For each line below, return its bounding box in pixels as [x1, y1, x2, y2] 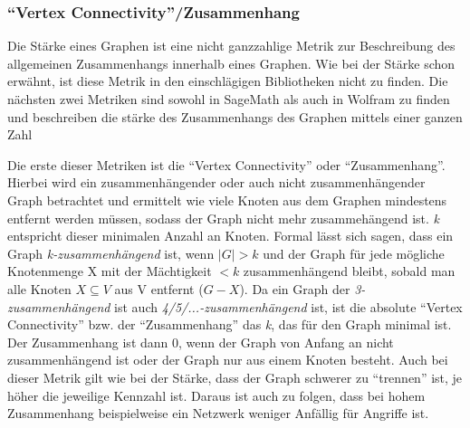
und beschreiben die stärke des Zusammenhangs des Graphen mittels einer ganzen [7, 107, 463, 126]
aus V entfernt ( [114, 279, 204, 298]
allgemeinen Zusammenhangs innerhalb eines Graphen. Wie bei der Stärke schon [7, 53, 456, 72]
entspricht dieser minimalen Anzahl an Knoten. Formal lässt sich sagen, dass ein [7, 226, 454, 245]
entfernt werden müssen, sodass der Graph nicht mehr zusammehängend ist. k [7, 208, 440, 227]
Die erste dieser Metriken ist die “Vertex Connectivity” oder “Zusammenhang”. [7, 155, 446, 174]
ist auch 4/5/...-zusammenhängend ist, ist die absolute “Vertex [114, 297, 463, 316]
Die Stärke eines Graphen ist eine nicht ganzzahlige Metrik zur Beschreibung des [7, 36, 456, 55]
